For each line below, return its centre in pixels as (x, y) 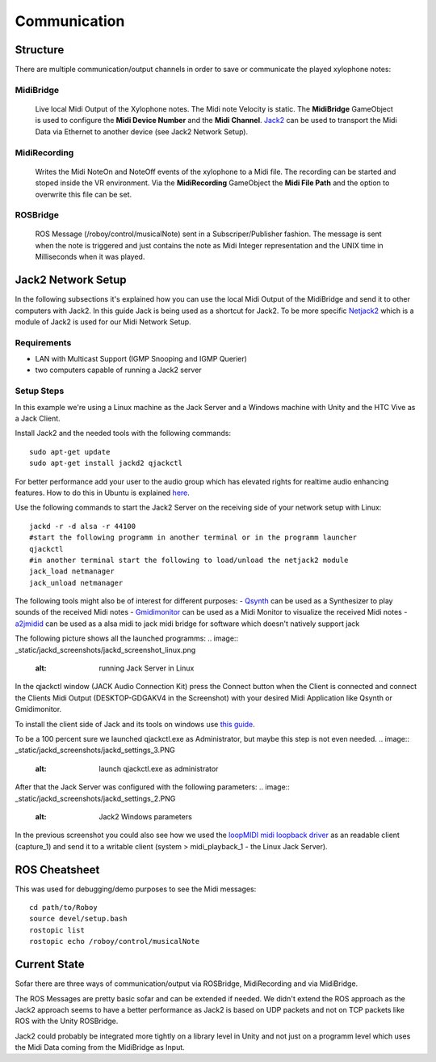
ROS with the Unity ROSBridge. (67, 1021)
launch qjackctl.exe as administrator (159, 768)
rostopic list (57, 930)
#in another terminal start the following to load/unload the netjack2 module (189, 560)
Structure (40, 50)
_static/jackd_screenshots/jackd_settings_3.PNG (95, 750)
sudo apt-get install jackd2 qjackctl (106, 463)
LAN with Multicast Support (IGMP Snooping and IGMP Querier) (141, 359)
